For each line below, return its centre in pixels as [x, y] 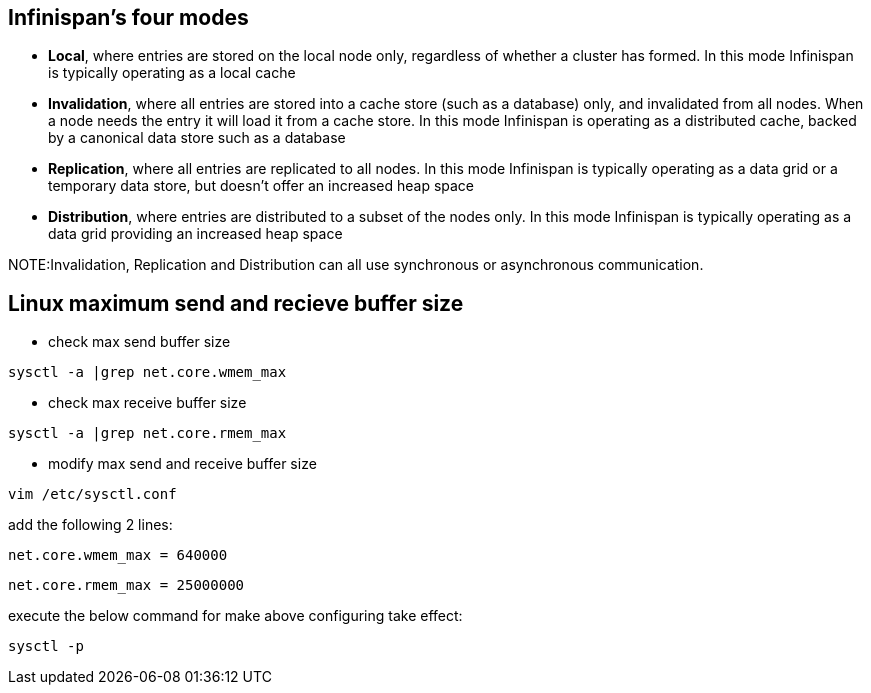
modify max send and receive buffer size [182, 464]
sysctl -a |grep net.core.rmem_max [147, 433]
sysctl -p [46, 646]
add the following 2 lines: [90, 525]
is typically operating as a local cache [172, 73]
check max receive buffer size [147, 403]
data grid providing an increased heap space [195, 234]
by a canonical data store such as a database [197, 138]
